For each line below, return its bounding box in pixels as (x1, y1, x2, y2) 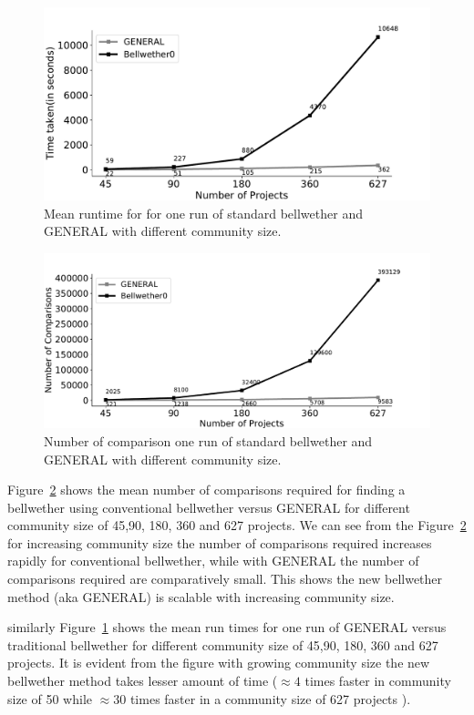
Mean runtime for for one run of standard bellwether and (44, 203, 363, 222)
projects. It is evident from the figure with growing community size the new (7, 653, 430, 672)
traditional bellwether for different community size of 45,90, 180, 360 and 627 (7, 635, 438, 654)
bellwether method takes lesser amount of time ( (7, 671, 278, 690)
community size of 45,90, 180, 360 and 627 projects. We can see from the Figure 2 (7, 516, 467, 535)
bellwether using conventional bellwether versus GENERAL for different (7, 497, 410, 516)
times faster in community (304, 671, 451, 690)
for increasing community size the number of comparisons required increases (7, 533, 432, 552)
